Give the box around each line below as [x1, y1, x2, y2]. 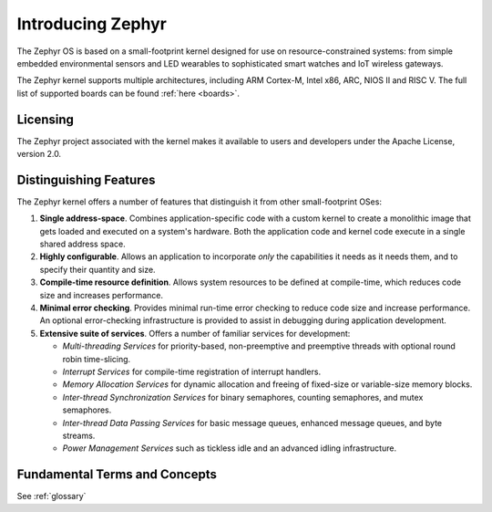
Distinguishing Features [16, 172, 156, 187]
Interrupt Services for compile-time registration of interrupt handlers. [62, 366, 322, 377]
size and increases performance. [39, 289, 164, 300]
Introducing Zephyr [16, 14, 168, 34]
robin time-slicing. [62, 353, 131, 364]
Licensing [16, 111, 75, 127]
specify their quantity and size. [39, 264, 156, 275]
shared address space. [39, 238, 127, 250]
